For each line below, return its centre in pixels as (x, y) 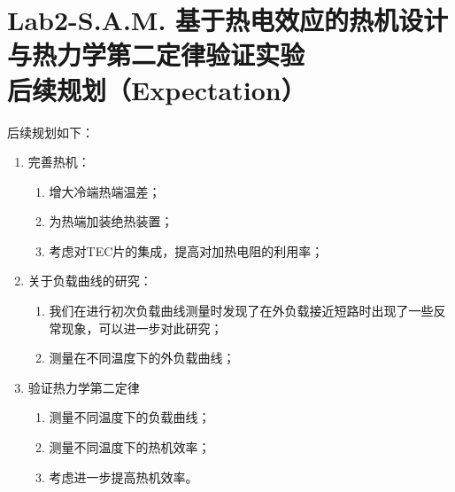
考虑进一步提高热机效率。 (123, 476)
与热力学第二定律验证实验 (156, 55)
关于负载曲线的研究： (90, 281)
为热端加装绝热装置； (111, 221)
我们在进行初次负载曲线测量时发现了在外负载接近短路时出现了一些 (241, 311)
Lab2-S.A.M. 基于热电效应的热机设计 (228, 20)
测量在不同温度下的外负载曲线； (142, 358)
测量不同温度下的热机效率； (130, 447)
